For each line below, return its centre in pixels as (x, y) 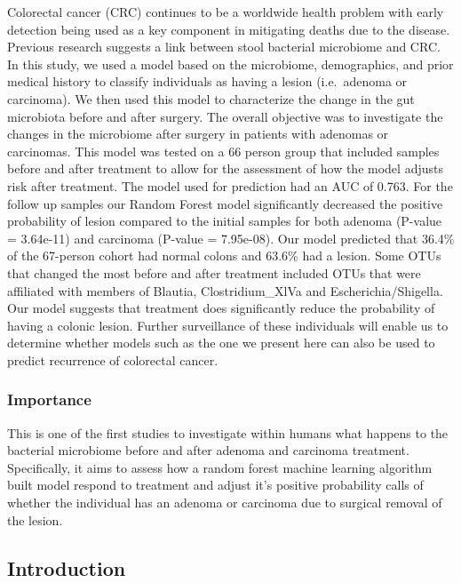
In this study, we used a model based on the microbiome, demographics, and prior (230, 64)
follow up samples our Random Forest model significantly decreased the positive (225, 203)
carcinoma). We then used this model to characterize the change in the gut (211, 98)
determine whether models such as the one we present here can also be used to (221, 343)
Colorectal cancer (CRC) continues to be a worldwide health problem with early (226, 12)
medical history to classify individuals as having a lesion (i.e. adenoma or (207, 81)
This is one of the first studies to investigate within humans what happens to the (228, 432)
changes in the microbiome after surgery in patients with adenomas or (198, 134)
